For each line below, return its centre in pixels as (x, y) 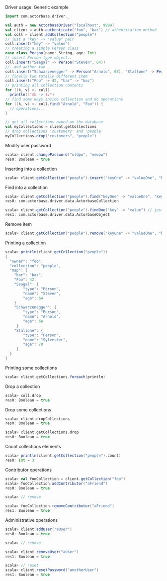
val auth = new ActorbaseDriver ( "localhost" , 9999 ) (60, 25)
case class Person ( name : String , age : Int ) (51, 53)
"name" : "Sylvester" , (45, 340)
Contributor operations (29, 470)
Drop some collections (28, 409)
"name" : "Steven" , (42, 293)
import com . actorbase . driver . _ (38, 16)
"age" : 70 (33, 344)
